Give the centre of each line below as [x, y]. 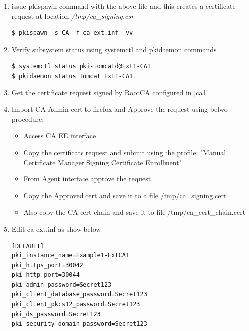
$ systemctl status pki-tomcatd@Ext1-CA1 [81, 66]
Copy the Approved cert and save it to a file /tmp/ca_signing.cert [125, 195]
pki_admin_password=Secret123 [62, 285]
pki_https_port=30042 [47, 265]
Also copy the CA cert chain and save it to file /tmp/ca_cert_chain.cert [134, 212]
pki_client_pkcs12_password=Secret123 [76, 304]
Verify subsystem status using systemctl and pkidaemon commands [114, 49]
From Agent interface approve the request [87, 179]
